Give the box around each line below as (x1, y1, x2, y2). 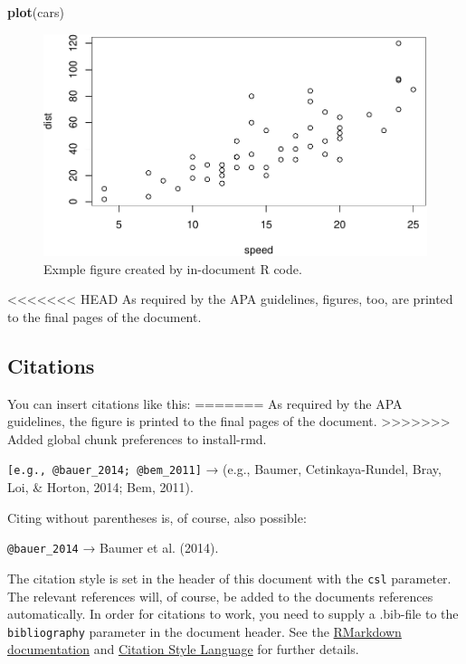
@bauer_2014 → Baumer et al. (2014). (7, 538, 219, 557)
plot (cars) (7, 3, 64, 21)
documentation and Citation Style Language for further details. (7, 640, 359, 659)
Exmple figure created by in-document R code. (43, 259, 302, 278)
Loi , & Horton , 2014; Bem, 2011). (7, 478, 194, 497)
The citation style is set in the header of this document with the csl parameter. (7, 568, 452, 587)
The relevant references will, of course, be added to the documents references (7, 586, 433, 605)
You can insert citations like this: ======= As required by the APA (7, 394, 403, 413)
